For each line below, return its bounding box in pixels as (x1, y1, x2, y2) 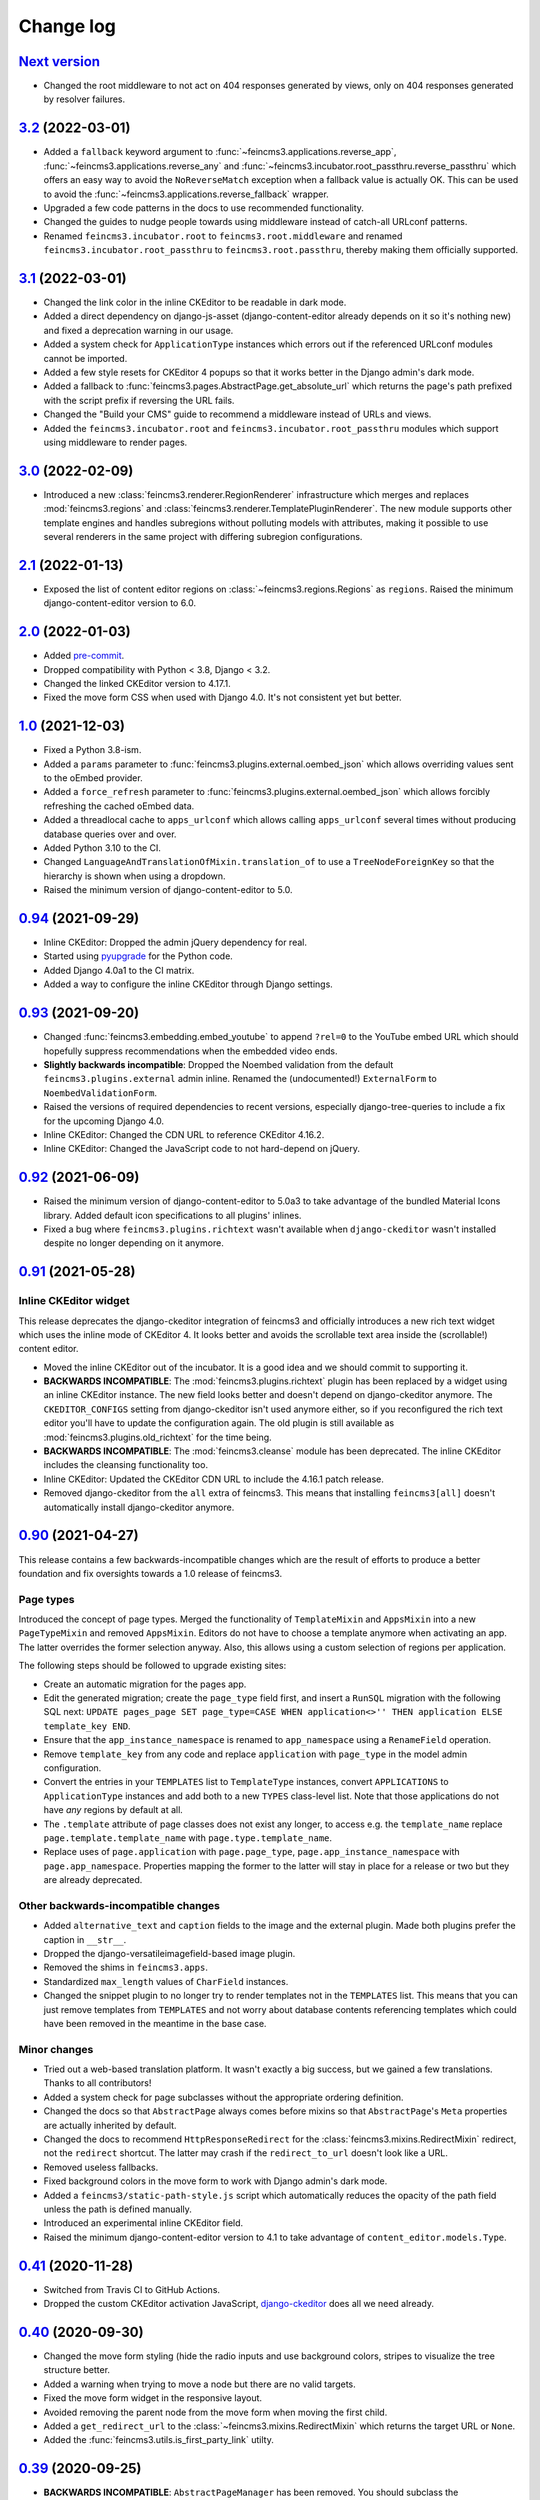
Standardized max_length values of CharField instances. (43, 1975, 289, 1987)
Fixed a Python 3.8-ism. (43, 744, 142, 756)
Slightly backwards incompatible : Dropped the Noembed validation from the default (43, 1058, 394, 1070)
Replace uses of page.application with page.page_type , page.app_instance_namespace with (43, 1846, 460, 1858)
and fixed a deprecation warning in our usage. (43, 324, 234, 336)
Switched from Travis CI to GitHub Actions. (43, 2283, 220, 2295)
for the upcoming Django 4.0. (43, 1115, 165, 1127)
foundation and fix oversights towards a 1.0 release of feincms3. (18, 1567, 283, 1579)
